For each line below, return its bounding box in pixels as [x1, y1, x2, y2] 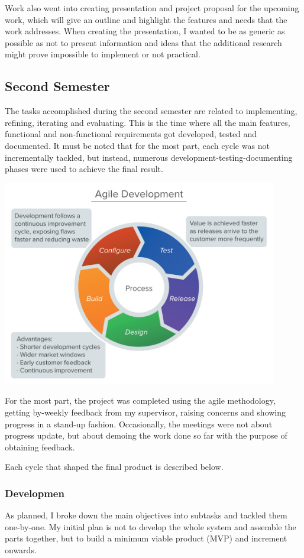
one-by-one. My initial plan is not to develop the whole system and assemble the [5, 520, 296, 533]
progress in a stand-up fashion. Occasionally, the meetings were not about [5, 417, 273, 430]
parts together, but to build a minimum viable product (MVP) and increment [5, 532, 287, 544]
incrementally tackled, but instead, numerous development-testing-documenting [5, 151, 293, 163]
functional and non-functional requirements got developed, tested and [5, 128, 257, 140]
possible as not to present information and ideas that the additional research [5, 36, 282, 48]
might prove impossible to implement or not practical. [5, 48, 200, 60]
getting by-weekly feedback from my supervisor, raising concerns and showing [5, 406, 286, 418]
